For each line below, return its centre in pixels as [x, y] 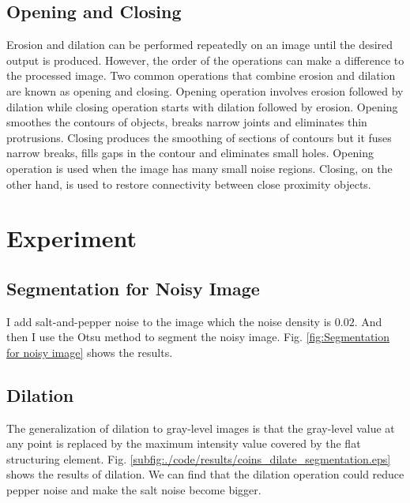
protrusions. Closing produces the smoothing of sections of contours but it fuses [199, 137]
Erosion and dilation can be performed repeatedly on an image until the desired [200, 45]
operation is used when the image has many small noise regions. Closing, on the [199, 168]
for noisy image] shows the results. [90, 352]
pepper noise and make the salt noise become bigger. [134, 490]
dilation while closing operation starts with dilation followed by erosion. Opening [202, 106]
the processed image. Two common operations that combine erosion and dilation [201, 75]
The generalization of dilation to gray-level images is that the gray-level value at [201, 428]
